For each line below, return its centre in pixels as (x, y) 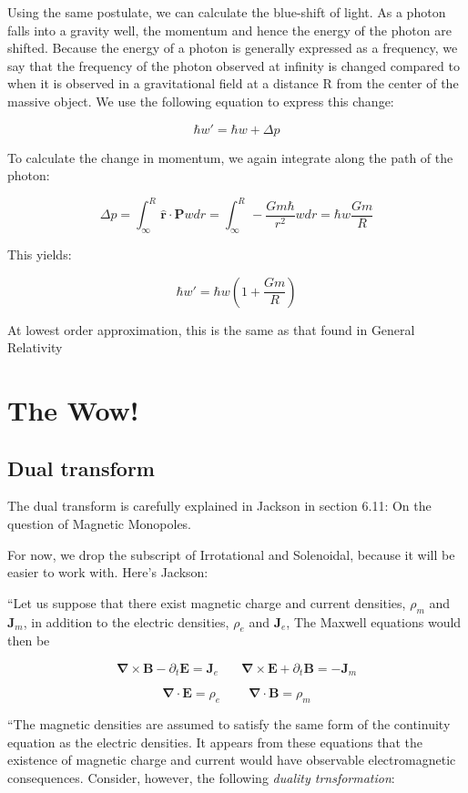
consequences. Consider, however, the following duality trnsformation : (201, 778)
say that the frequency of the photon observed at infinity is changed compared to (234, 65)
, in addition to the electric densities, (126, 621)
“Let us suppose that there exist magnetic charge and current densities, (207, 602)
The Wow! (73, 410)
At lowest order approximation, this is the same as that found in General (211, 329)
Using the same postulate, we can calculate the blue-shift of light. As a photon (227, 12)
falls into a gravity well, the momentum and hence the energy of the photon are (229, 30)
